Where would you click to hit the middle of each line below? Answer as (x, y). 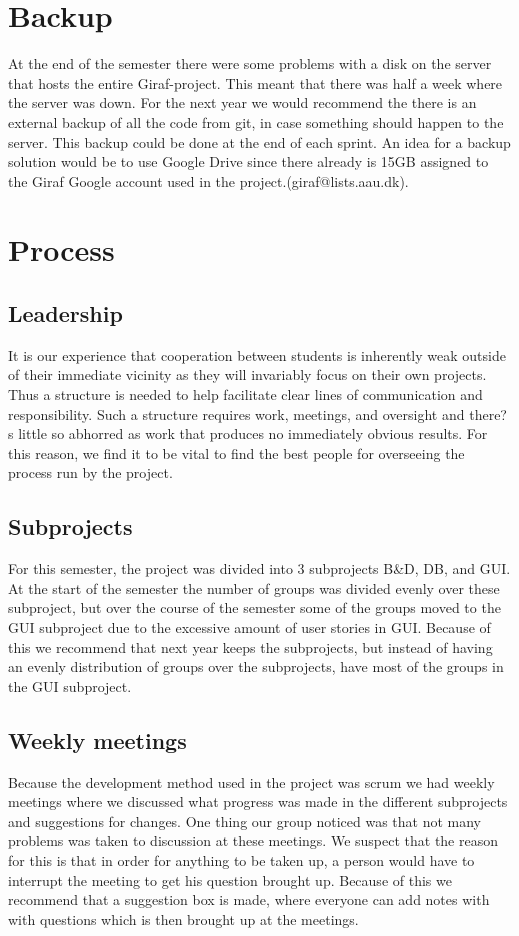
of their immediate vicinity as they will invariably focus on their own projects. (247, 374)
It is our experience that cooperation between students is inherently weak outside (257, 354)
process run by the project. (90, 472)
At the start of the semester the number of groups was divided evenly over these (254, 587)
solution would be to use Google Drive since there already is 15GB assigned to (248, 161)
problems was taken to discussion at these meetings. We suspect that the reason (253, 840)
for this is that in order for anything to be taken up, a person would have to (241, 859)
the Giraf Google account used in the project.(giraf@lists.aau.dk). (208, 180)
